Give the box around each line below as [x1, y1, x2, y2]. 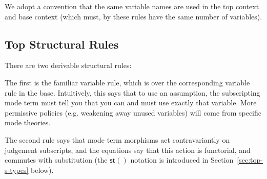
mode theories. [5, 117, 51, 128]
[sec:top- [237, 154, 263, 165]
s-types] [5, 164, 29, 175]
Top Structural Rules [5, 36, 119, 52]
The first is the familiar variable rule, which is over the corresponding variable [5, 77, 250, 87]
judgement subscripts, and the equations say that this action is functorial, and [5, 144, 251, 155]
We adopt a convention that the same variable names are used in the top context [5, 1, 259, 11]
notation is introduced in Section [130, 154, 234, 165]
